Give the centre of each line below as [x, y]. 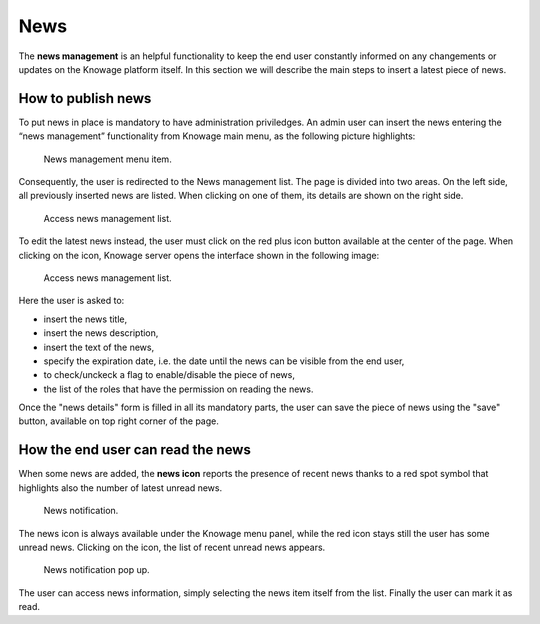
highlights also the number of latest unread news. [120, 487]
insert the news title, [85, 319]
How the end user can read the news [135, 450]
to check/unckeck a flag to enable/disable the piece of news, [169, 375]
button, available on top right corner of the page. [119, 421]
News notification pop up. [96, 570]
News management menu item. [107, 159]
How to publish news [85, 98]
